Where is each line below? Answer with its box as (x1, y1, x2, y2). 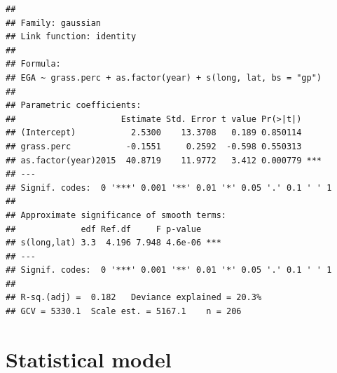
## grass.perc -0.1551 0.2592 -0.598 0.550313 (6, 141, 302, 151)
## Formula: (6, 59, 61, 69)
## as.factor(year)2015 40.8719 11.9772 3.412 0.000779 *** (6, 155, 322, 165)
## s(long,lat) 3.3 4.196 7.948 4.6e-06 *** (6, 238, 221, 248)
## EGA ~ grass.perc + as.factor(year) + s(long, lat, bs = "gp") (6, 72, 322, 83)
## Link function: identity (6, 32, 137, 42)
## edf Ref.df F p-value (6, 224, 202, 234)
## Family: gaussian (6, 18, 102, 28)
